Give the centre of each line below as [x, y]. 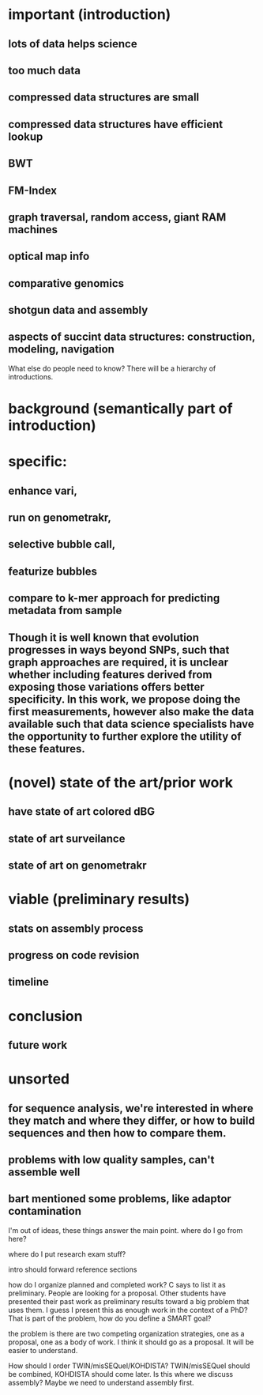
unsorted [39, 1079]
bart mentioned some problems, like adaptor [120, 1199]
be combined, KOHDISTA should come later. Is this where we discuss [121, 1374]
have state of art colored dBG [82, 812]
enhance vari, [43, 490]
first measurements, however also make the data [131, 712]
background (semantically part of [120, 409]
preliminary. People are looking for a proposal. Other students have [117, 1293]
